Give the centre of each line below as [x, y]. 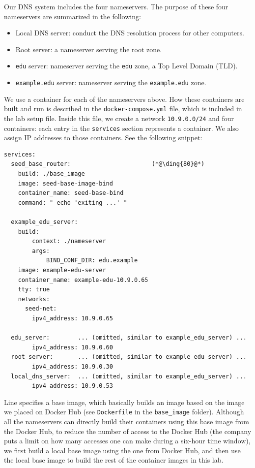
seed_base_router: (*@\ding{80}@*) [108, 164]
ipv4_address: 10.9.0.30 [72, 366]
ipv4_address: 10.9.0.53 [72, 386]
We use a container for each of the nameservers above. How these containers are [124, 99]
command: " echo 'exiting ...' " [72, 203]
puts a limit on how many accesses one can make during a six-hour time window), [127, 441]
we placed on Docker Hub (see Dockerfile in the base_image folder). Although [124, 412]
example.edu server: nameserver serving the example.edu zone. [111, 82]
